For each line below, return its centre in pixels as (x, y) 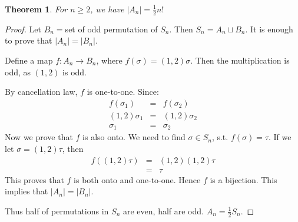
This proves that (34, 179)
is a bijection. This (244, 179)
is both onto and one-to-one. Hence (137, 179)
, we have (107, 9)
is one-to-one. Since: (123, 92)
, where (109, 60)
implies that (27, 191)
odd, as (18, 72)
